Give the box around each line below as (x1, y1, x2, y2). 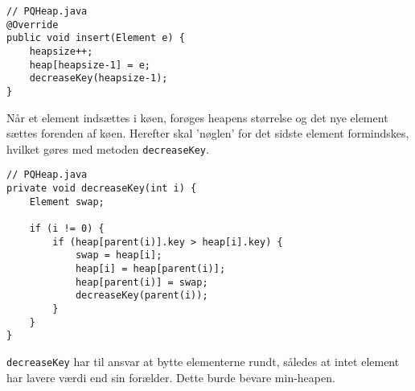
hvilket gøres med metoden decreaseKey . (6, 140, 209, 157)
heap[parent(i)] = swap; (75, 276, 208, 288)
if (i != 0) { (29, 223, 105, 235)
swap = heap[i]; (75, 249, 162, 261)
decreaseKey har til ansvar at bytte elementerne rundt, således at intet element (6, 352, 400, 369)
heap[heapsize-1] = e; (29, 59, 150, 71)
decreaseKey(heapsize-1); (29, 72, 168, 84)
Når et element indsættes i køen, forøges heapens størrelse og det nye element (6, 109, 388, 126)
